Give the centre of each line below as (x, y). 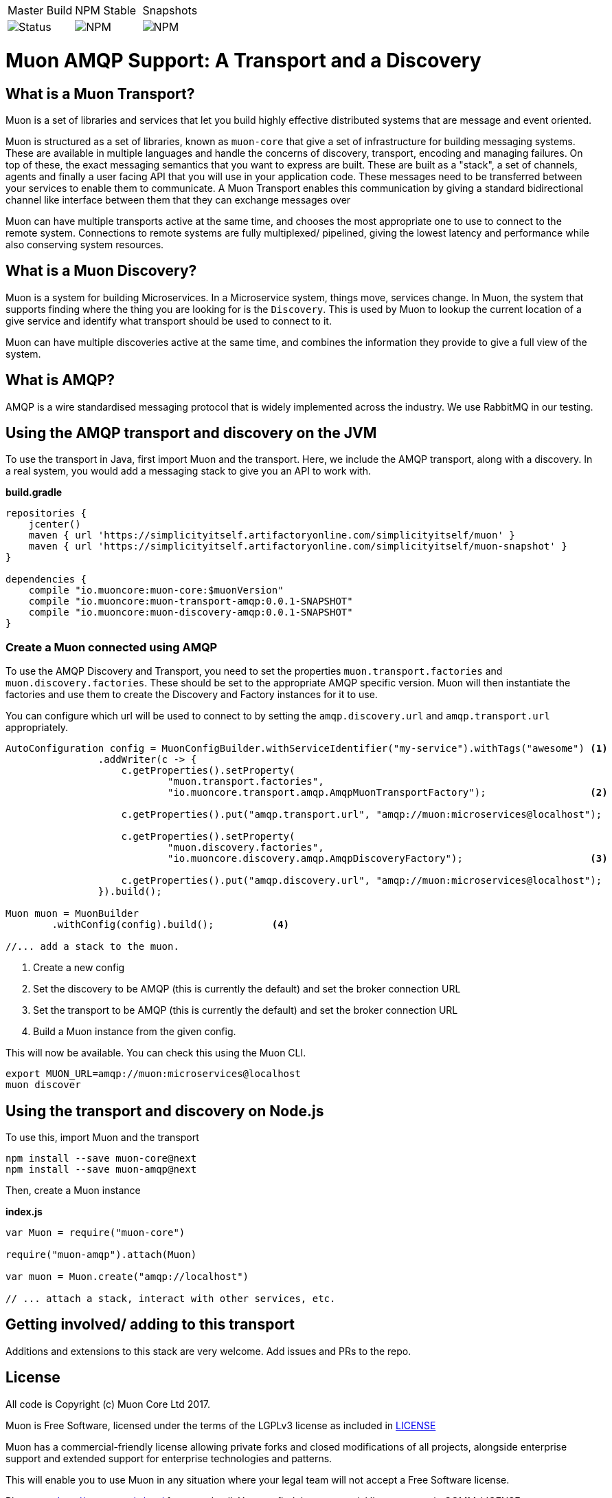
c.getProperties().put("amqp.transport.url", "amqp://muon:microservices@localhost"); (362, 815)
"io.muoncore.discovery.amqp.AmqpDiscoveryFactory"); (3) (388, 859)
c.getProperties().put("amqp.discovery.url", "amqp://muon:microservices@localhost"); (362, 881)
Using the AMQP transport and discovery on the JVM (191, 433)
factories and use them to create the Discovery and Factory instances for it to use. (192, 695)
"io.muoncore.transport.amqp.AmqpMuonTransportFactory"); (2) (388, 793)
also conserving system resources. (85, 244)
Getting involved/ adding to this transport (150, 1325)
